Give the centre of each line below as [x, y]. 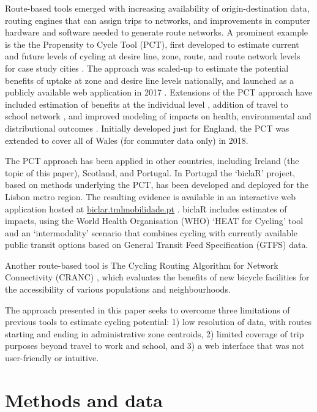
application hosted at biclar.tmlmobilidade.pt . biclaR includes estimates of [146, 208]
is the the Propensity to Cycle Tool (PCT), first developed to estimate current [152, 44]
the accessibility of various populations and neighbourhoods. [118, 289]
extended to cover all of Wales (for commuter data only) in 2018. [127, 140]
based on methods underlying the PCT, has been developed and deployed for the [157, 185]
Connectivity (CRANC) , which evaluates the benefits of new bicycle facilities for [157, 277]
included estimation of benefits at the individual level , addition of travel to [147, 104]
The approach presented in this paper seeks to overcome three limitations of [147, 309]
